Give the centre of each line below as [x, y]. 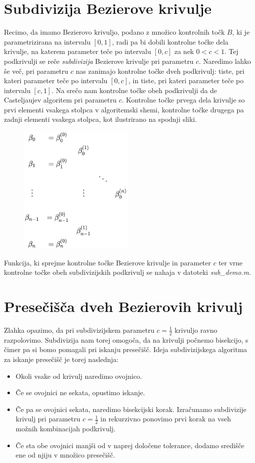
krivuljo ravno [196, 330]
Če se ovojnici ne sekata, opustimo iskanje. [80, 392]
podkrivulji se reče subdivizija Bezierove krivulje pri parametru [99, 61]
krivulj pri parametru [48, 419]
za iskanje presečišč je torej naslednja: [61, 359]
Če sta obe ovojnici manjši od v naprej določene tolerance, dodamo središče [130, 445]
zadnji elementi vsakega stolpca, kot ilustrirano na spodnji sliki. [101, 119]
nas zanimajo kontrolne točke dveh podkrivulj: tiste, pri [160, 71]
